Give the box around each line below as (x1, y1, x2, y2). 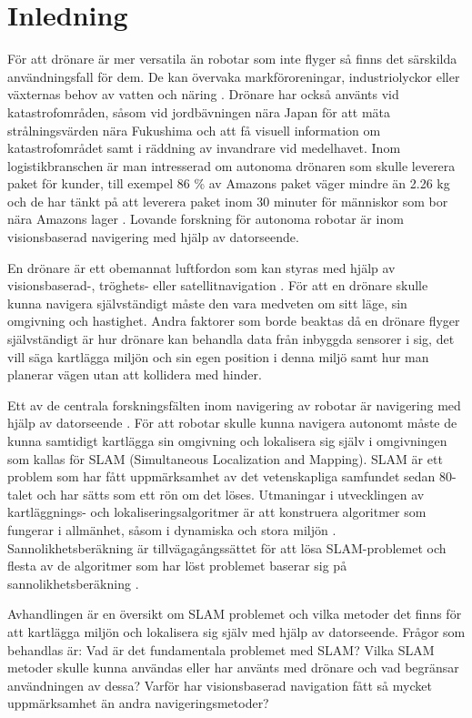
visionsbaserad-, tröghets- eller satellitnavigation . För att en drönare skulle (7, 276, 428, 295)
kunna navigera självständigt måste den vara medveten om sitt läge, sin (7, 293, 407, 312)
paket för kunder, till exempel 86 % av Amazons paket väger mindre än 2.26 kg (7, 174, 450, 193)
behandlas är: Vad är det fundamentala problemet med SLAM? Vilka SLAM (7, 640, 435, 659)
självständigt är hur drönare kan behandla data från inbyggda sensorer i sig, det (7, 329, 455, 349)
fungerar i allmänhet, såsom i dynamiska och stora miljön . (7, 520, 336, 539)
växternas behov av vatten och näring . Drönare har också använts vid (7, 85, 399, 104)
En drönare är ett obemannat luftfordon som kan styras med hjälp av (7, 258, 396, 277)
